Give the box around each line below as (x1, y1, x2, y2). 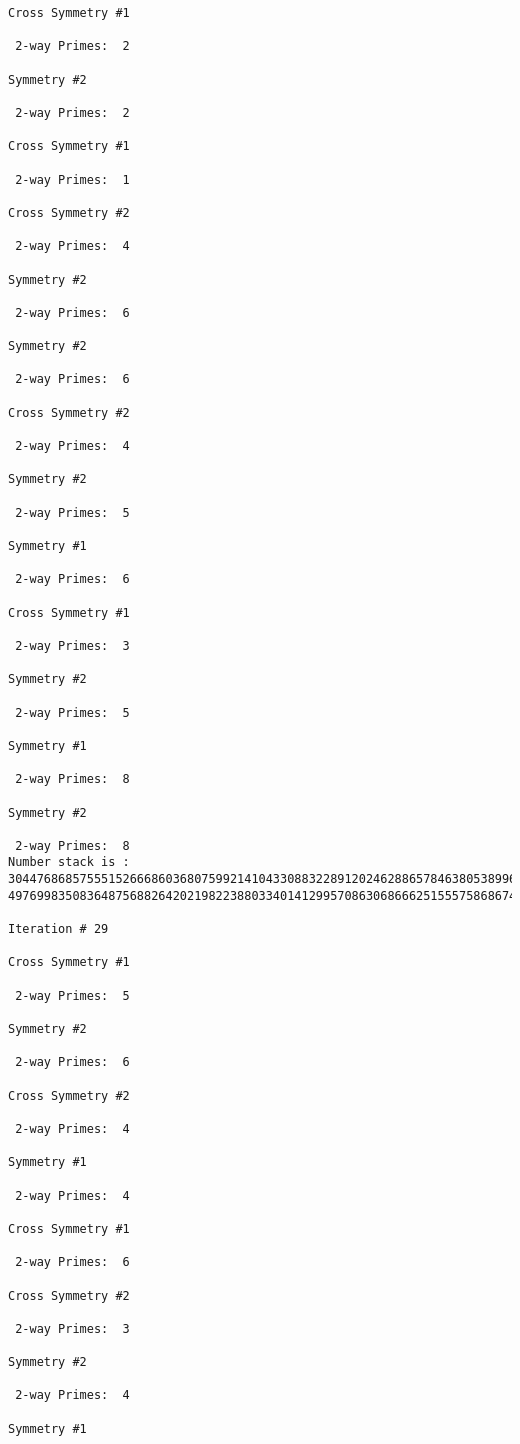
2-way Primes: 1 (15, 172, 130, 187)
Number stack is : (8, 855, 130, 870)
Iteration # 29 (8, 922, 109, 937)
